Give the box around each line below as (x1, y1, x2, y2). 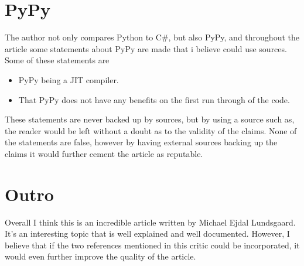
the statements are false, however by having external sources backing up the (5, 136, 278, 148)
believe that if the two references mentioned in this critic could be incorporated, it (5, 238, 300, 251)
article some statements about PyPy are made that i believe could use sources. (5, 42, 287, 54)
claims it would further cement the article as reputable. (5, 147, 203, 159)
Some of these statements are (5, 54, 110, 66)
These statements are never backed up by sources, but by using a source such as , (5, 113, 295, 125)
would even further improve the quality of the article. (5, 250, 196, 262)
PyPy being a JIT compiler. (18, 73, 119, 86)
